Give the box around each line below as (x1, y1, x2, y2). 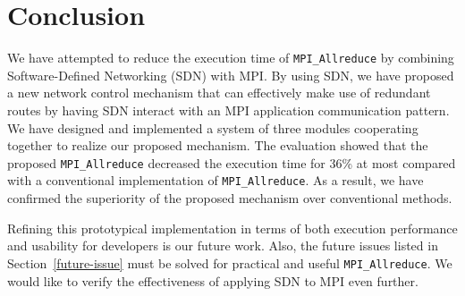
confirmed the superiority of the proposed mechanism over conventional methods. (7, 189, 452, 207)
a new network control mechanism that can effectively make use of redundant (7, 83, 431, 102)
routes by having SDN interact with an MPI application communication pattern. (7, 100, 450, 119)
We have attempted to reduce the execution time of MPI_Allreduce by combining (7, 48, 454, 67)
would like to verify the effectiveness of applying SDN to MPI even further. (7, 271, 418, 290)
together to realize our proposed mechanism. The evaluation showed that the (7, 136, 428, 155)
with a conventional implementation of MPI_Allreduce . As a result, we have (7, 171, 424, 190)
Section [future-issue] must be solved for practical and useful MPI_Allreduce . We (7, 253, 452, 272)
